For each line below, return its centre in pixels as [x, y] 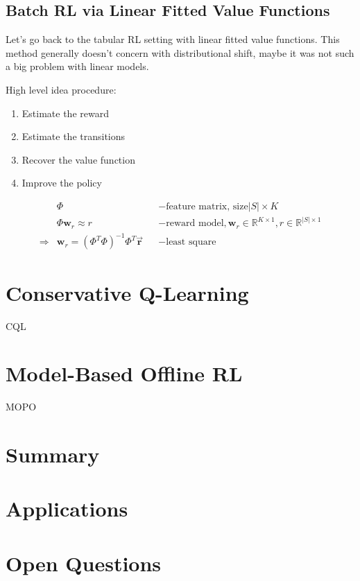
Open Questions [84, 563]
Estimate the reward [65, 113]
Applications [67, 509]
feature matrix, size [207, 206]
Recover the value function [78, 159]
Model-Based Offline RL [124, 373]
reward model [195, 224]
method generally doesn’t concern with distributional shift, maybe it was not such [180, 52]
